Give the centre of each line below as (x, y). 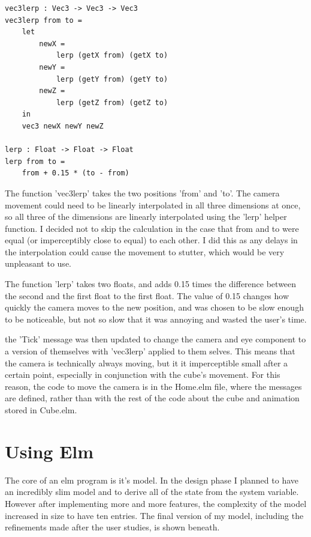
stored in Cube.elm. (41, 410)
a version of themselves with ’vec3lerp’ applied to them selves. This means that (150, 351)
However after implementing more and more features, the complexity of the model (156, 503)
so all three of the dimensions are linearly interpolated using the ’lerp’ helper (146, 217)
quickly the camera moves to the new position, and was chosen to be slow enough (154, 307)
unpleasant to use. (38, 263)
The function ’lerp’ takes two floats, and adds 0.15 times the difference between (151, 284)
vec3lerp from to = (43, 20)
